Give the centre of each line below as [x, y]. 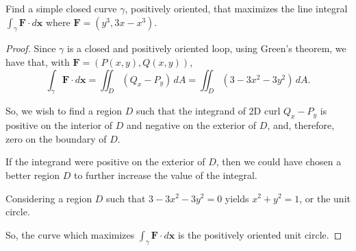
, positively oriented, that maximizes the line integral [236, 8]
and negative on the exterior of [192, 125]
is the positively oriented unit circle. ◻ [260, 234]
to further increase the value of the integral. [165, 175]
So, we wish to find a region [64, 111]
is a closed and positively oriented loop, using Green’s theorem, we [207, 48]
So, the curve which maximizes [70, 234]
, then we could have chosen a [279, 162]
